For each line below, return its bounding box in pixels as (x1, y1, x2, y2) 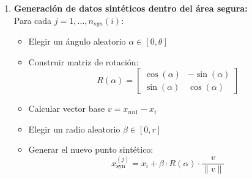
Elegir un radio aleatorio (28, 122, 120, 135)
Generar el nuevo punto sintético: (28, 143, 154, 156)
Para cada (13, 13, 52, 26)
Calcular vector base (28, 102, 105, 115)
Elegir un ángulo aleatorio (28, 35, 126, 48)
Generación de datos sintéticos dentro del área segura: (13, 2, 248, 14)
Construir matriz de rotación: (28, 55, 139, 68)
